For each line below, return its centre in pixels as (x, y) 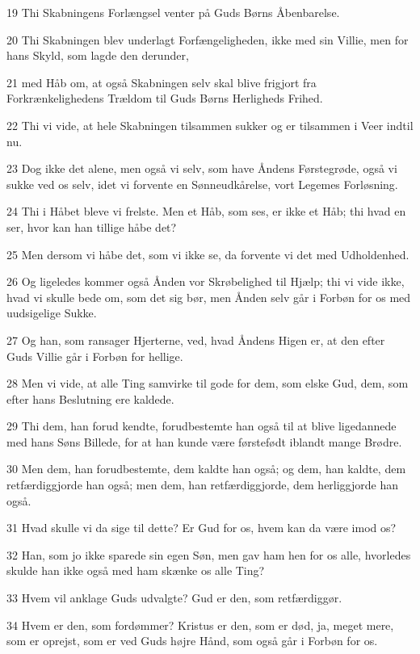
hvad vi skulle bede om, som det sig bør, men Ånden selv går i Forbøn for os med (209, 297)
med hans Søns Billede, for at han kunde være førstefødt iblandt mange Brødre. (204, 441)
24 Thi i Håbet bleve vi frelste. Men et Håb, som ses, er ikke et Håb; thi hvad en (206, 211)
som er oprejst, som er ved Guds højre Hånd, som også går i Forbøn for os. (192, 641)
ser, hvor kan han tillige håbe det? (92, 226)
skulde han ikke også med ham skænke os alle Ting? (136, 570)
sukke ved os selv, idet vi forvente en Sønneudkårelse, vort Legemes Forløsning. (202, 184)
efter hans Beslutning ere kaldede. (90, 398)
